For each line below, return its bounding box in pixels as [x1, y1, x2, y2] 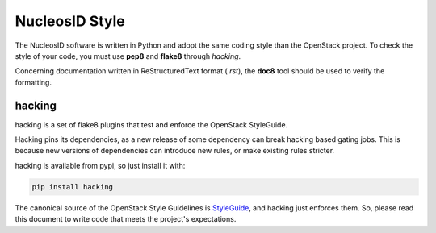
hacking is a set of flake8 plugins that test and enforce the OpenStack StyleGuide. [15, 119, 288, 129]
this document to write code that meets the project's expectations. [15, 214, 237, 224]
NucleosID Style [15, 12, 125, 30]
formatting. [15, 77, 52, 87]
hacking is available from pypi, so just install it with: [15, 160, 186, 170]
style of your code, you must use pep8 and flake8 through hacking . [15, 51, 241, 60]
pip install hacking [31, 182, 113, 191]
